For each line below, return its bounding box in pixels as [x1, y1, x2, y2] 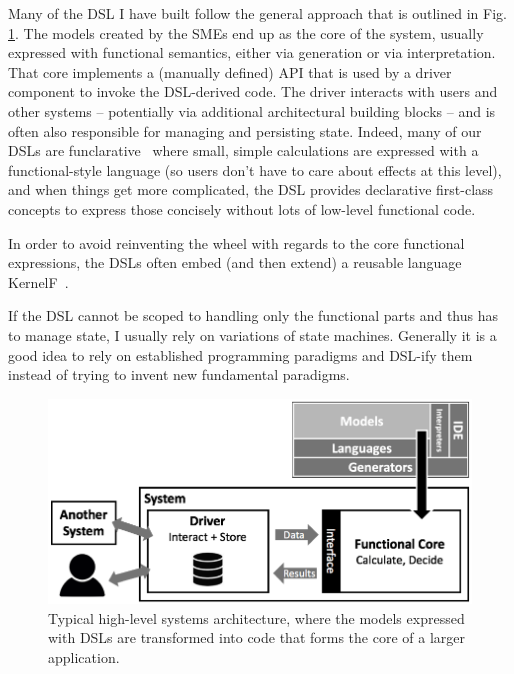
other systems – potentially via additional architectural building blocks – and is [8, 100, 496, 121]
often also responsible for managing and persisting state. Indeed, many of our [8, 120, 482, 141]
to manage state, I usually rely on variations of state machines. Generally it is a [8, 324, 497, 345]
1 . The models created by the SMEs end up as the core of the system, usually [8, 22, 484, 43]
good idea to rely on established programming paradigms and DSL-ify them [8, 344, 473, 365]
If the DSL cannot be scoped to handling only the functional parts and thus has [8, 305, 499, 326]
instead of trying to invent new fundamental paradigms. [8, 364, 350, 385]
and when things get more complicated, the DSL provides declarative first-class [8, 179, 494, 200]
